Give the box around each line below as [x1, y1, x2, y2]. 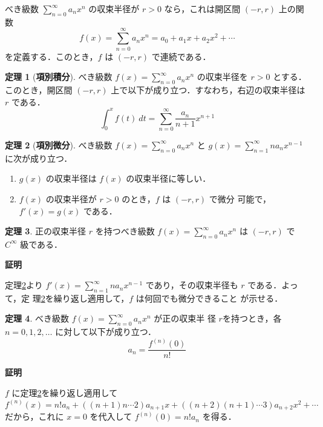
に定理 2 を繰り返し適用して [11, 386, 118, 399]
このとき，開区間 [5, 83, 73, 96]
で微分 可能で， [209, 192, 271, 205]
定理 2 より [5, 279, 43, 291]
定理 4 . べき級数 [5, 312, 69, 325]
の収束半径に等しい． [126, 172, 211, 185]
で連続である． [151, 50, 211, 62]
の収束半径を [197, 70, 248, 83]
